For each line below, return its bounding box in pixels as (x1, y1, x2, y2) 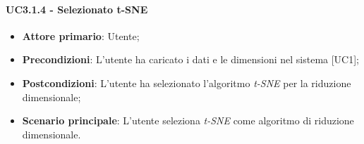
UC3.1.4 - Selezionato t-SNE (6, 1, 148, 16)
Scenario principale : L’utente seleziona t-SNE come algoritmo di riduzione (22, 113, 354, 128)
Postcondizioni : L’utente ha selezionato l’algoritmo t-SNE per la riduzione (22, 75, 351, 90)
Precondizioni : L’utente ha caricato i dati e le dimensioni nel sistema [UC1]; (22, 52, 360, 67)
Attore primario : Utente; (22, 28, 140, 43)
